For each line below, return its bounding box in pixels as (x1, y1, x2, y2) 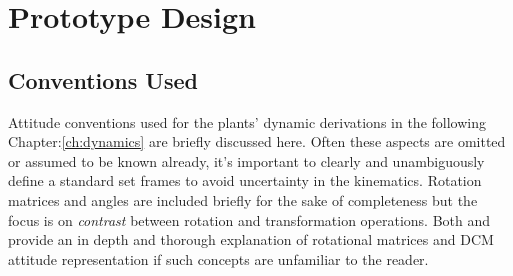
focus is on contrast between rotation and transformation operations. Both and (8, 209, 491, 230)
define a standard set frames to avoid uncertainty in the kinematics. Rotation (8, 170, 482, 191)
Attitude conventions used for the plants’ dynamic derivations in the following (8, 111, 486, 132)
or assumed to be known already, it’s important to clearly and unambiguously (8, 150, 485, 171)
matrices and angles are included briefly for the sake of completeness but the (8, 189, 478, 210)
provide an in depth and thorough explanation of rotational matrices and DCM (8, 229, 494, 250)
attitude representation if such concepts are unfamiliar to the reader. (8, 248, 429, 269)
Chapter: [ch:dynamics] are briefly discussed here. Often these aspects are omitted (8, 131, 506, 152)
